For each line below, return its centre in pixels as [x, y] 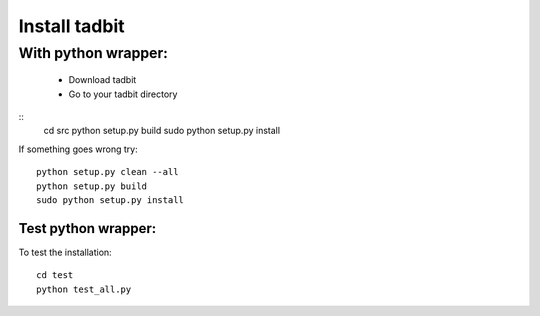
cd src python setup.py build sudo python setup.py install [161, 131]
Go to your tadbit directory [123, 94]
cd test [55, 275]
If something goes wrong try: [78, 149]
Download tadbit [102, 80]
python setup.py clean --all [107, 172]
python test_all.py [84, 289]
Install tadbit [71, 26]
